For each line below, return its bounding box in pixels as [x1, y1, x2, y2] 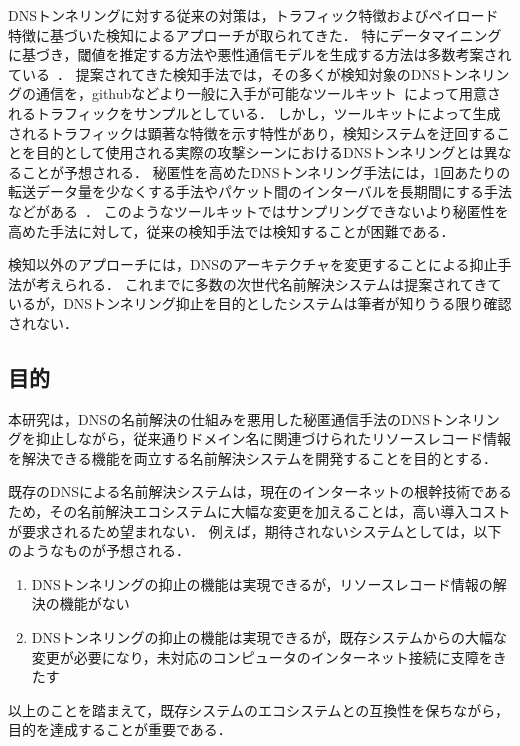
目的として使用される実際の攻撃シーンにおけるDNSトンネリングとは [35, 142, 484, 163]
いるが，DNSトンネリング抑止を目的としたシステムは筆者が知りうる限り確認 [8, 293, 512, 314]
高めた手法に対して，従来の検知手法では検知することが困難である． [8, 220, 455, 241]
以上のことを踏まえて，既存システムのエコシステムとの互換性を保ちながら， [8, 699, 509, 720]
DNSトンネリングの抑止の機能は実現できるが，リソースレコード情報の [31, 573, 493, 594]
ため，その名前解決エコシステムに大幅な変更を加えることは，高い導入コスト [8, 501, 511, 522]
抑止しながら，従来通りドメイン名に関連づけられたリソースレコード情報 [35, 428, 511, 449]
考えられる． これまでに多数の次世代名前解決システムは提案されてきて [35, 273, 502, 294]
